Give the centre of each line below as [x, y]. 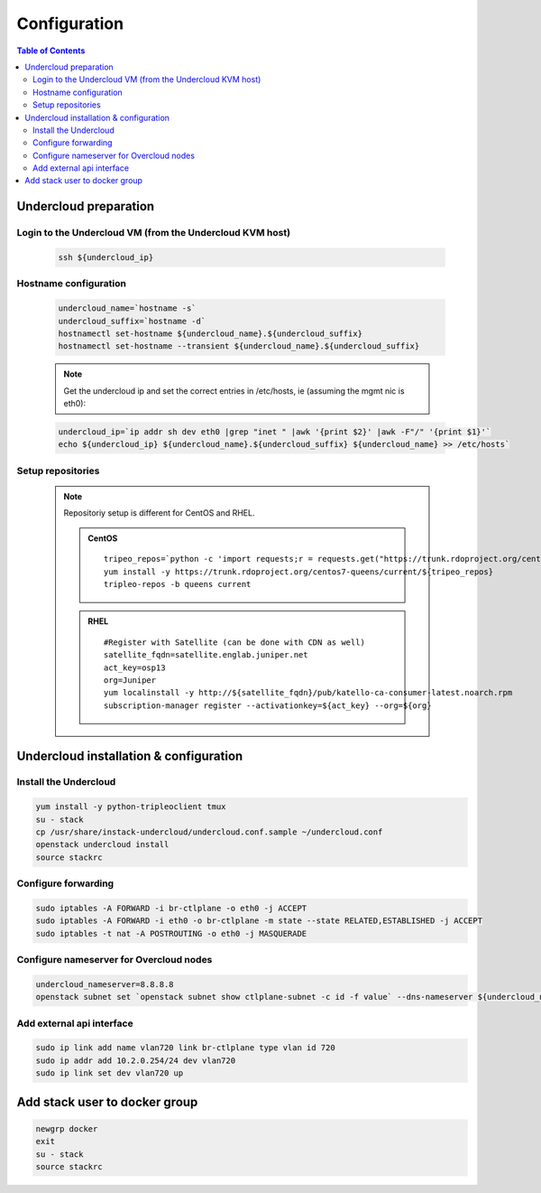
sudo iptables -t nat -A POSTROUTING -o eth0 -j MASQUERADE [171, 933]
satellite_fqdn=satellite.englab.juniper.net [206, 655]
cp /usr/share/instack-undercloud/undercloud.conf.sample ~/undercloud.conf [209, 832]
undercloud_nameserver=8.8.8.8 [105, 984]
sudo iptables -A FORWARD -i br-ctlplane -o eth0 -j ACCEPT [171, 908]
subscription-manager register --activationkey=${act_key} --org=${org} [268, 705]
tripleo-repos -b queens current [178, 584]
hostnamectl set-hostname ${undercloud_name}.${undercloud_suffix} [211, 333]
